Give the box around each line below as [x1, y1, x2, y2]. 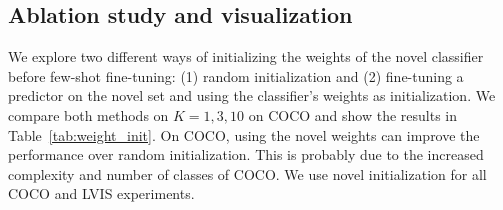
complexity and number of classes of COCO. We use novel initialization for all [8, 163, 487, 184]
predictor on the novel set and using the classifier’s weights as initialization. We [8, 85, 496, 106]
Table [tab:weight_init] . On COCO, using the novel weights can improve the [8, 124, 480, 145]
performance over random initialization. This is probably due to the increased [8, 144, 484, 165]
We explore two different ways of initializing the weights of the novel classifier [8, 46, 484, 67]
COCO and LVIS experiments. [8, 183, 195, 204]
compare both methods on [8, 104, 169, 125]
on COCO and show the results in [248, 104, 458, 125]
